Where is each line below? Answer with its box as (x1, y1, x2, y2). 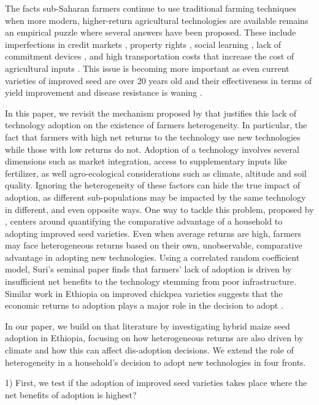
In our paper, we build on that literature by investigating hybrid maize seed (5, 319, 290, 332)
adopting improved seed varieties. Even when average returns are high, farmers (5, 226, 302, 239)
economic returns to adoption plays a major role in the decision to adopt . (5, 299, 283, 312)
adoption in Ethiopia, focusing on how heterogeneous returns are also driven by (5, 331, 304, 344)
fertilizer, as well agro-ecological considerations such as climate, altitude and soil (5, 166, 307, 179)
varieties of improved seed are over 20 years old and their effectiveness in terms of (5, 74, 312, 87)
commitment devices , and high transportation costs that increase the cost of (5, 50, 294, 63)
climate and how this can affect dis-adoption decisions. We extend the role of (5, 344, 294, 357)
